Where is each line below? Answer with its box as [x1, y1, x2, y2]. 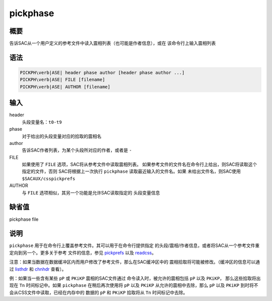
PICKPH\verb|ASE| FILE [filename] [20, 77, 105, 83]
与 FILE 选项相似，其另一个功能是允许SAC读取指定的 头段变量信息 [22, 189, 160, 195]
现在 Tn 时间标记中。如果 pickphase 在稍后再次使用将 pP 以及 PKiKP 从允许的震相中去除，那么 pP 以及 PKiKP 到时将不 [9, 282, 258, 288]
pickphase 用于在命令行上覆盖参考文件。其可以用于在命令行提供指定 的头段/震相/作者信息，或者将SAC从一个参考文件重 [9, 242, 260, 248]
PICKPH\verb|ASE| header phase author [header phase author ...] [20, 70, 185, 76]
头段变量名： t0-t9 [22, 119, 62, 125]
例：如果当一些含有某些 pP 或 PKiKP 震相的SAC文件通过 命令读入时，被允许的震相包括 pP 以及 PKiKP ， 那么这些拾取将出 [9, 275, 261, 281]
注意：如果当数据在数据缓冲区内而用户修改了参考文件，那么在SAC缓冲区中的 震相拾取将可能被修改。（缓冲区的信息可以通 [9, 259, 260, 265]
